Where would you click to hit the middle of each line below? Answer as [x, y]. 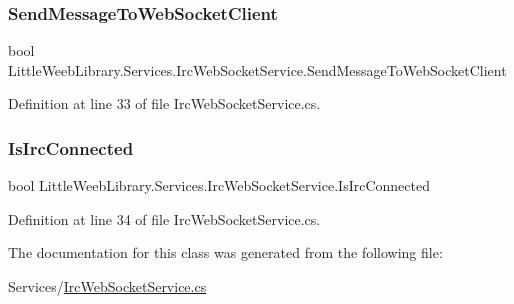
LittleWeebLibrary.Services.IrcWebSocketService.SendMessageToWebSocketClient [257, 69]
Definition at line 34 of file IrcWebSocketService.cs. [164, 218]
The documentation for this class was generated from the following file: [225, 252]
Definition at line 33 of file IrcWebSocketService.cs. [164, 103]
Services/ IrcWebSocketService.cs [107, 286]
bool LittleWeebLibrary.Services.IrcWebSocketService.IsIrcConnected [219, 185]
